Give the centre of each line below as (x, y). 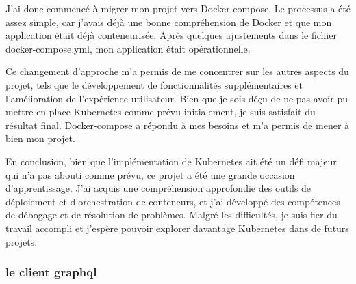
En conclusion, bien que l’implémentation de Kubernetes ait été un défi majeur (171, 161)
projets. (22, 241)
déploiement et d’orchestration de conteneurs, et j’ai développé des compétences (173, 201)
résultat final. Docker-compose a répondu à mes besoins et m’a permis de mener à (178, 125)
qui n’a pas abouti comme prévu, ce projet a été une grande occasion (150, 174)
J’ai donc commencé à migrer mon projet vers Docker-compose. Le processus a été (178, 8)
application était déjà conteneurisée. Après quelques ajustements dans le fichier (171, 35)
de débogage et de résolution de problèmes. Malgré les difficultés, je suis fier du (171, 215)
